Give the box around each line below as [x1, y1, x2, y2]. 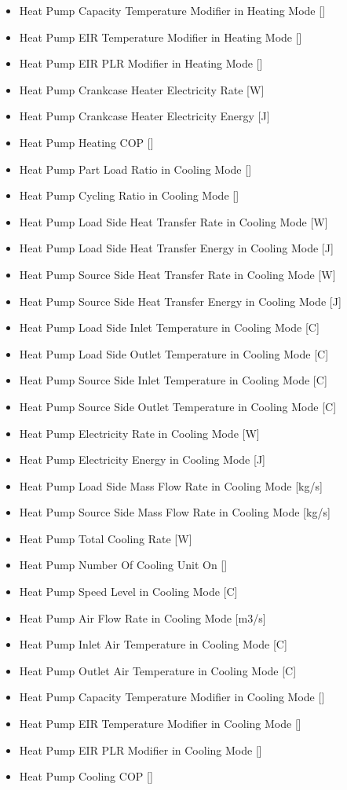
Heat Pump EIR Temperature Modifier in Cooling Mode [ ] [19, 715, 301, 732]
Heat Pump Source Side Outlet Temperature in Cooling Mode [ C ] [19, 398, 337, 414]
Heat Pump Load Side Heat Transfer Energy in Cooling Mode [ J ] [19, 240, 334, 256]
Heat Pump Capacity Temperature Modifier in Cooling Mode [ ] [19, 689, 325, 705]
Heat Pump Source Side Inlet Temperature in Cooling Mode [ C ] [19, 372, 327, 388]
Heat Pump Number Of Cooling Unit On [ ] [19, 557, 228, 573]
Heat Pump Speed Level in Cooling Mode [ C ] [19, 583, 238, 600]
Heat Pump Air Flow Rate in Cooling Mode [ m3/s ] [19, 609, 266, 626]
